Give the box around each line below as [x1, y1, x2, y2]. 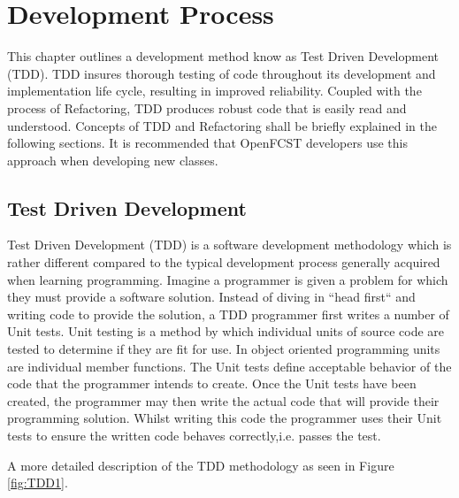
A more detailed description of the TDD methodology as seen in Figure [7, 456, 394, 474]
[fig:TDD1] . [7, 473, 68, 492]
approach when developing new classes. [7, 150, 218, 169]
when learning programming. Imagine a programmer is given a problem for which [7, 270, 448, 288]
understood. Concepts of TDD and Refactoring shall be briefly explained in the [7, 116, 437, 134]
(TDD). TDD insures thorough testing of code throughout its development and [7, 64, 436, 82]
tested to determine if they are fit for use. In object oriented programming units [7, 340, 440, 358]
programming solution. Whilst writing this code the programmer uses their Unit [7, 409, 442, 427]
